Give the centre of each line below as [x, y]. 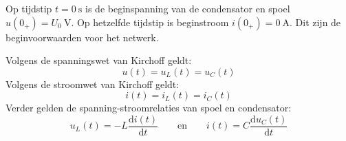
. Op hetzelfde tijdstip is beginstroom [150, 22]
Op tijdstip [29, 8]
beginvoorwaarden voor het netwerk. [82, 37]
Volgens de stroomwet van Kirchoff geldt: [93, 84]
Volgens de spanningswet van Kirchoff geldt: [99, 60]
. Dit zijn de [315, 22]
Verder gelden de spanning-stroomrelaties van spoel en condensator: [149, 108]
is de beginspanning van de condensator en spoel [188, 8]
